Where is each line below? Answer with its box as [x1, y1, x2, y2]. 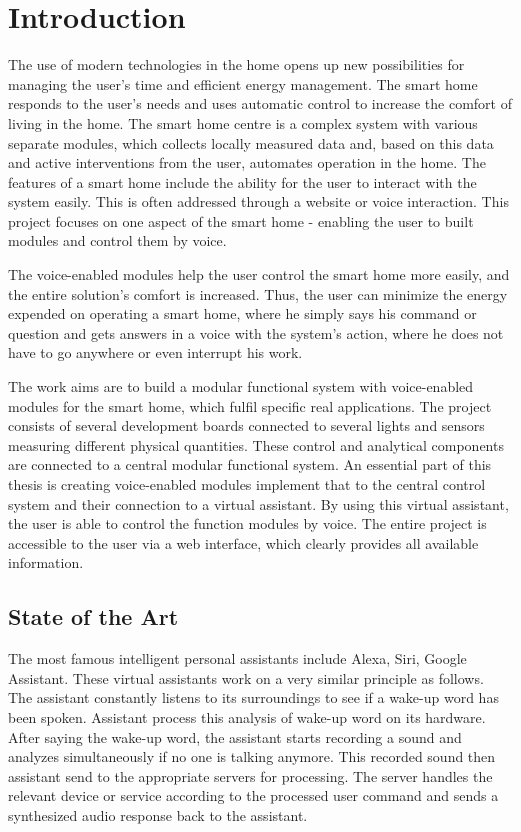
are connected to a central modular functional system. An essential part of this [8, 454, 492, 475]
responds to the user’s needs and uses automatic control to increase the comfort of [8, 93, 512, 114]
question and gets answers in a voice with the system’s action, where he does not [8, 322, 504, 343]
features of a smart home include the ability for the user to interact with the [8, 171, 477, 192]
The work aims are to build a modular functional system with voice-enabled [8, 376, 474, 397]
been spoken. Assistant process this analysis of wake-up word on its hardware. [8, 706, 486, 727]
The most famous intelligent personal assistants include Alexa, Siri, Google [8, 648, 467, 669]
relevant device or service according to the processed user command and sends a [8, 785, 499, 806]
